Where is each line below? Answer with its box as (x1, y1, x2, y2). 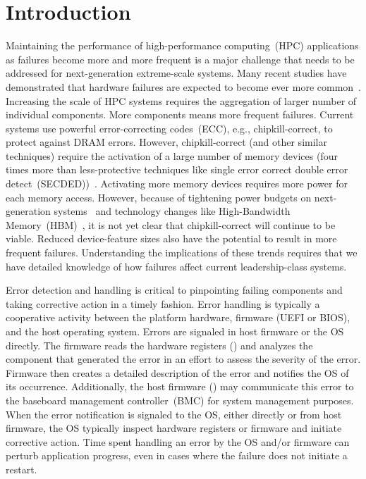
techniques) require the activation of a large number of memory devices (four (6, 148, 338, 163)
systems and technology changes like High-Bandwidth (54, 204, 291, 218)
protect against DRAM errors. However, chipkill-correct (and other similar (6, 135, 327, 149)
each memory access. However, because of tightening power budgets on (6, 189, 312, 204)
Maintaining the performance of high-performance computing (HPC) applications (6, 38, 359, 53)
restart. (6, 461, 37, 476)
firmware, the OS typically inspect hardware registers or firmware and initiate (6, 421, 342, 435)
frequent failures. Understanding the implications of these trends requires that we (6, 245, 358, 260)
